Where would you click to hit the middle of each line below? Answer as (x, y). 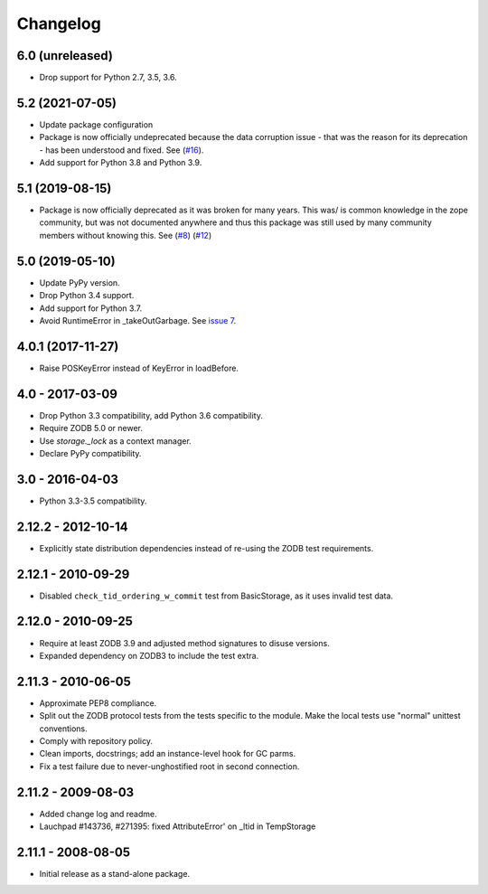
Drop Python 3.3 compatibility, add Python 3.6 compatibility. (151, 415)
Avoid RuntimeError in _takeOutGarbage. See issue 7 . (138, 320)
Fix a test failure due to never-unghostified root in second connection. (169, 766)
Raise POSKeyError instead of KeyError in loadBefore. (139, 368)
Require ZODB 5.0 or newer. (91, 428)
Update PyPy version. (80, 282)
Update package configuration (96, 124)
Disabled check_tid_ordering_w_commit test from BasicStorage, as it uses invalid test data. (216, 596)
